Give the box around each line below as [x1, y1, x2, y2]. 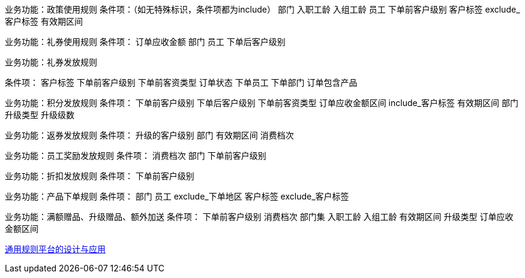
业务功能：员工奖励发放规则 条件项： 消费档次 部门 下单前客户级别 [5, 150, 266, 161]
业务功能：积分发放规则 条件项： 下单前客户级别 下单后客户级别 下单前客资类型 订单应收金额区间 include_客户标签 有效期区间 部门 [5, 98, 518, 108]
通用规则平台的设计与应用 [5, 244, 106, 254]
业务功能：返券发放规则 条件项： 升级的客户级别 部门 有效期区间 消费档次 [5, 130, 294, 140]
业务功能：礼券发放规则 [5, 57, 97, 67]
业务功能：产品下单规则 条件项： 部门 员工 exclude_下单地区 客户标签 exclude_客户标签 [5, 191, 349, 201]
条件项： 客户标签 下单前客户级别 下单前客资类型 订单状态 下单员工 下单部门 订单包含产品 [5, 77, 358, 87]
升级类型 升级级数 [5, 110, 74, 120]
